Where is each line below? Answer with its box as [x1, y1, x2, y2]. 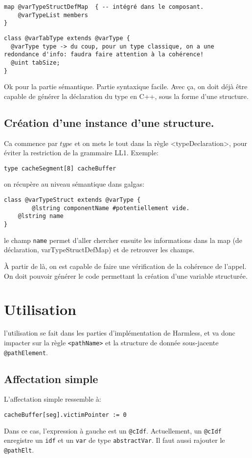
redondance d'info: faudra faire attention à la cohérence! [4, 51, 204, 58]
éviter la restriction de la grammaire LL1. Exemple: [4, 147, 159, 158]
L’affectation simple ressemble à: [4, 394, 101, 404]
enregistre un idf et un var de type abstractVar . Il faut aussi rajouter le [4, 435, 225, 445]
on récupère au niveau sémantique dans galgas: [4, 179, 144, 189]
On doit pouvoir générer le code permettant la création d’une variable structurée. [4, 270, 248, 281]
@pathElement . [4, 347, 48, 357]
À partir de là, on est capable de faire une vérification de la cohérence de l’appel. [4, 261, 247, 271]
